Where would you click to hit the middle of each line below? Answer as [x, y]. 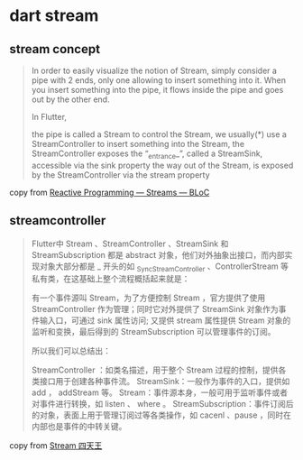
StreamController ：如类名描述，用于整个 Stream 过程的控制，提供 [155, 370]
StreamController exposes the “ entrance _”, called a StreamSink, [147, 154]
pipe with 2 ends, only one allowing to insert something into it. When [159, 80]
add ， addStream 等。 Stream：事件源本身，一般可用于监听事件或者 [160, 392]
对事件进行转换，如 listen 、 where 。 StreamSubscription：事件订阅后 [162, 404]
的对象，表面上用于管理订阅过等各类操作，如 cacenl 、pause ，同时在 [161, 415]
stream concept [55, 49]
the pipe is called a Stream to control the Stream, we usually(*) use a [159, 134]
